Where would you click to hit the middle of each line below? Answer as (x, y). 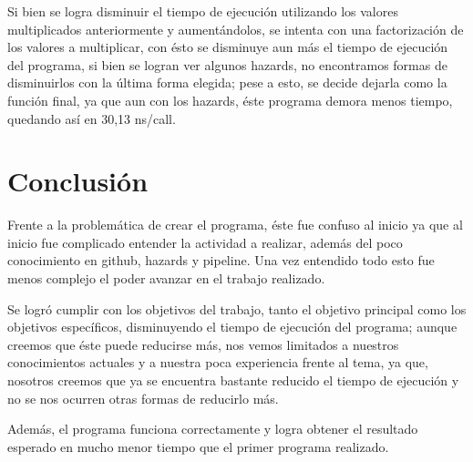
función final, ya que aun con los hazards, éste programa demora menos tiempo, (230, 100)
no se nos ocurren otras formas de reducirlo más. (143, 398)
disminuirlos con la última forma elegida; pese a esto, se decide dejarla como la (227, 82)
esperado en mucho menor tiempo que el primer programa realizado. (198, 446)
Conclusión (78, 181)
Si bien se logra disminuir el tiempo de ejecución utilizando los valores (203, 11)
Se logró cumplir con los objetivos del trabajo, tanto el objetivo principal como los (237, 308)
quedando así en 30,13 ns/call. (92, 118)
